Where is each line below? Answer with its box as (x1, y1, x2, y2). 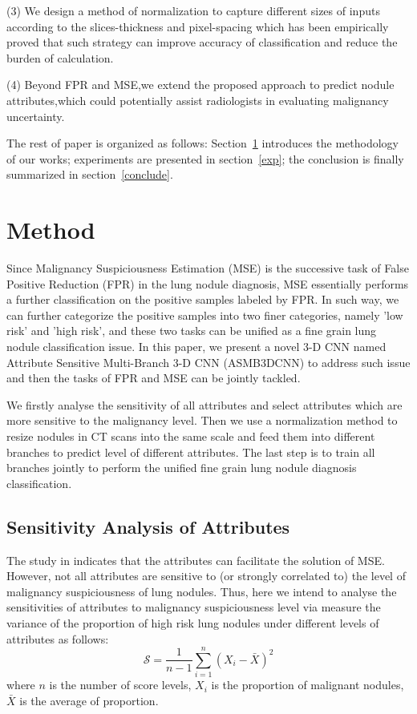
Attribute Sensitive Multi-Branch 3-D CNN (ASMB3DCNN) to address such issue (6, 353, 411, 370)
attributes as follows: (6, 630, 109, 647)
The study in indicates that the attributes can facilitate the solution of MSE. (6, 551, 385, 568)
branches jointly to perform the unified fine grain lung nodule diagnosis (6, 459, 357, 476)
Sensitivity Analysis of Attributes (6, 514, 290, 539)
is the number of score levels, (49, 676, 192, 693)
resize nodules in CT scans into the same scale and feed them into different (6, 428, 375, 444)
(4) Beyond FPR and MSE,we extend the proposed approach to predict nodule (6, 76, 395, 93)
